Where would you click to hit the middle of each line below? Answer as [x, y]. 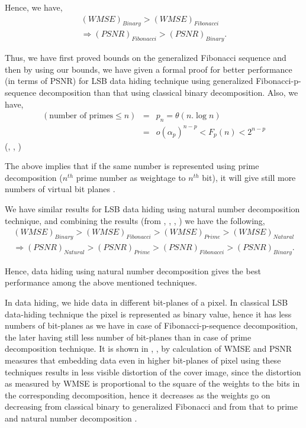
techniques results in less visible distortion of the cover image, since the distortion [153, 372]
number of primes [81, 116]
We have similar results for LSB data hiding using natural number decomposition [152, 208]
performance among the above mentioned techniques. [101, 282]
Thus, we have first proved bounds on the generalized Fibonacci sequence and [146, 58]
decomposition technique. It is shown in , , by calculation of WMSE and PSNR [149, 348]
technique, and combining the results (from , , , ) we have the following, [135, 220]
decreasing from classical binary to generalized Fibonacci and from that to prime [151, 406]
